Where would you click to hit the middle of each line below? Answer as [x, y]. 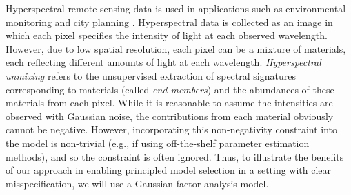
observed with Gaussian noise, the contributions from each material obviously [170, 116]
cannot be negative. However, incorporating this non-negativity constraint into [172, 129]
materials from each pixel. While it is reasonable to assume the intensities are [169, 103]
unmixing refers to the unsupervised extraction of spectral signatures [151, 75]
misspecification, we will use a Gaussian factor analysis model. [137, 183]
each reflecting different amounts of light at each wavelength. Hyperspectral [163, 62]
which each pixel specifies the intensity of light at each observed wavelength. [167, 35]
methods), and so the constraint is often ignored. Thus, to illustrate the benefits [175, 156]
